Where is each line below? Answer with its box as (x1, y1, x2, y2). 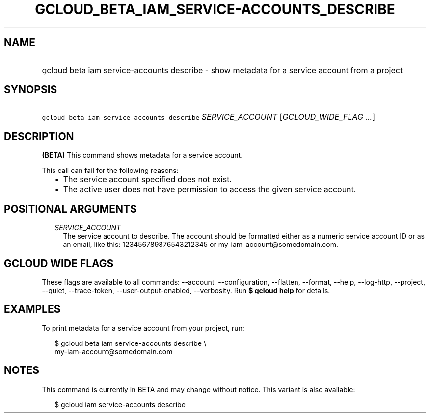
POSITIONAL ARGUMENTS (4, 202, 137, 215)
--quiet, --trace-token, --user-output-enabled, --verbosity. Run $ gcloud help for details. (42, 286, 330, 294)
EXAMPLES (4, 303, 61, 316)
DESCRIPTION (4, 130, 74, 143)
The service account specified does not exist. (63, 174, 232, 185)
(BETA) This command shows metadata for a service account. (42, 151, 243, 160)
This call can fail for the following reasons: (42, 166, 179, 175)
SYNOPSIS (4, 83, 57, 96)
